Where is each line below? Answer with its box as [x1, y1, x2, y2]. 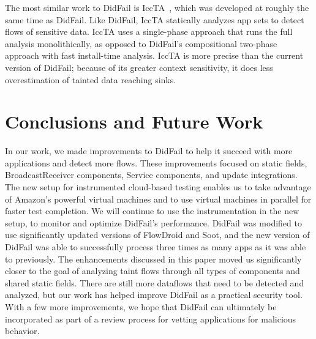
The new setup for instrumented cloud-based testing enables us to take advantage [5, 181, 311, 193]
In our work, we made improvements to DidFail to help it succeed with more [5, 144, 293, 157]
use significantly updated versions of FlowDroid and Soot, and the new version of [5, 228, 310, 241]
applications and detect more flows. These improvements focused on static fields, [5, 156, 307, 169]
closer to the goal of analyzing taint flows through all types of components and [5, 264, 300, 277]
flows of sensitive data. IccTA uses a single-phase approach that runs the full [5, 25, 293, 38]
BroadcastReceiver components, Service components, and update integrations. [5, 168, 298, 181]
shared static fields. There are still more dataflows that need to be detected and [5, 276, 304, 289]
